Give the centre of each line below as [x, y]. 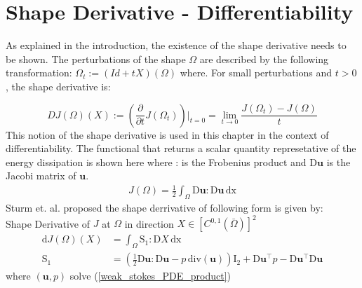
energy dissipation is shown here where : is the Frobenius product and [156, 162]
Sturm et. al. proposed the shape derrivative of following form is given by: [165, 208]
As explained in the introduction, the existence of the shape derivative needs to [176, 45]
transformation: [39, 73]
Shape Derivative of [48, 223]
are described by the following [264, 59]
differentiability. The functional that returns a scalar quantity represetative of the [181, 148]
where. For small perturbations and [256, 73]
